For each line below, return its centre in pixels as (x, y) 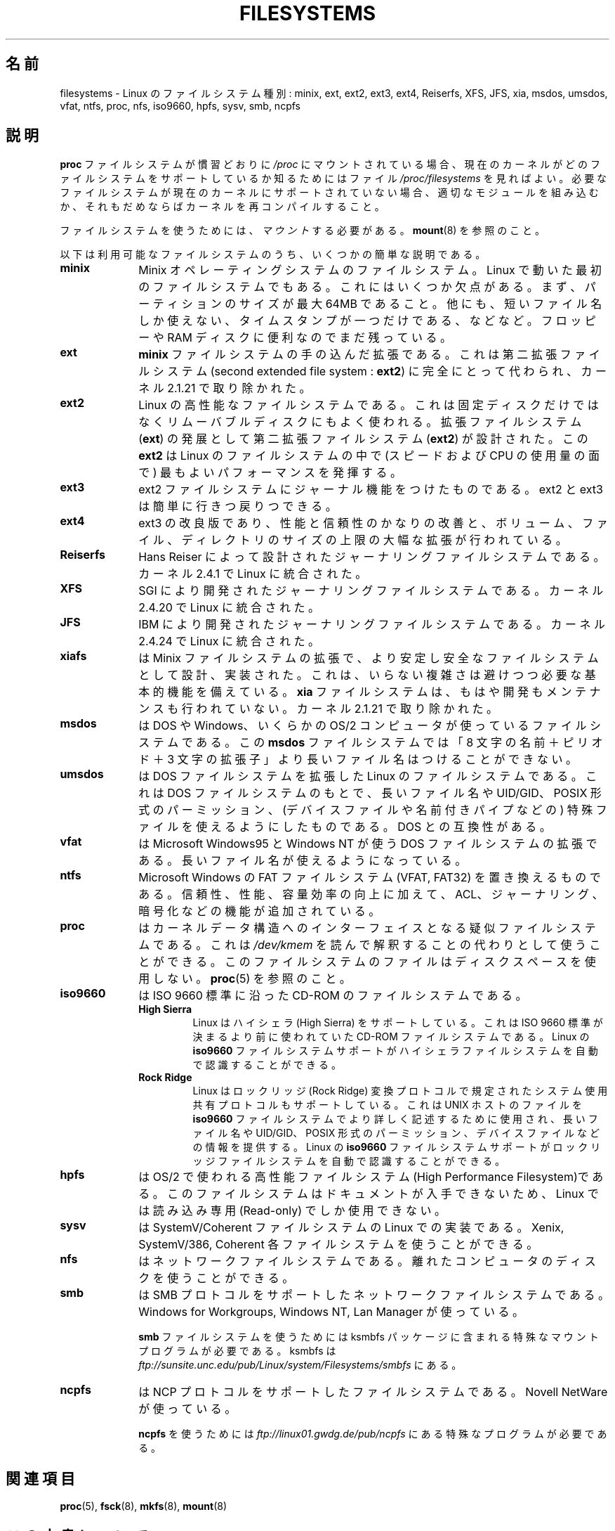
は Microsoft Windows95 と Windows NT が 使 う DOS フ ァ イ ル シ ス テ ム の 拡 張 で (368, 844)
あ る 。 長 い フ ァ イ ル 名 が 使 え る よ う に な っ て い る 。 (303, 861)
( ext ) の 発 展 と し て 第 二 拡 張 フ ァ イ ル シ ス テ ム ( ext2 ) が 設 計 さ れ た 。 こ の (363, 439)
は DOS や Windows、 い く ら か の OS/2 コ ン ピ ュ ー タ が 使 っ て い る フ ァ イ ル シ (370, 726)
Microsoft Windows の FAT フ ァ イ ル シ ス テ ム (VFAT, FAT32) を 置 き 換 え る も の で (370, 878)
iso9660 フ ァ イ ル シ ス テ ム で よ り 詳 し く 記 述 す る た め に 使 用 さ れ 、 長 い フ (395, 1119)
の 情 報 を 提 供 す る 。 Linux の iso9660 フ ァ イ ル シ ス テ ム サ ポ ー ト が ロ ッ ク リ (397, 1147)
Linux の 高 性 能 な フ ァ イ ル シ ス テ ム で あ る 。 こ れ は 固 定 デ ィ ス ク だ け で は (369, 405)
